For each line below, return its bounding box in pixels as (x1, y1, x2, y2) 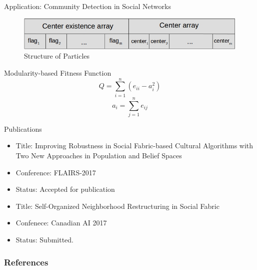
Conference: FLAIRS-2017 (15, 167, 96, 177)
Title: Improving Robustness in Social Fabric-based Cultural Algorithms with (15, 140, 253, 151)
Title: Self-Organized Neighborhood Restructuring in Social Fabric (15, 200, 219, 211)
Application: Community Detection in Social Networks (4, 1, 171, 11)
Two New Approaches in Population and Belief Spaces (15, 150, 182, 161)
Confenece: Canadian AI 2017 (15, 217, 107, 228)
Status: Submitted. (15, 234, 74, 245)
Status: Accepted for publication (15, 184, 115, 194)
